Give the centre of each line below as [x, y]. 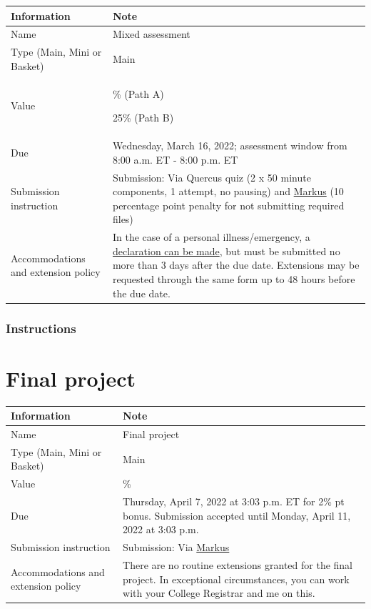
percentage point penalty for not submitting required [228, 205]
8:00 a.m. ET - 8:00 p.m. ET [175, 159]
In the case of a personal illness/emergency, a [211, 237]
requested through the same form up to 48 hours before [234, 278]
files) [123, 219]
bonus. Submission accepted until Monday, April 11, [237, 515]
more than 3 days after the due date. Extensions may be [236, 265]
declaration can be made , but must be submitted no [226, 251]
